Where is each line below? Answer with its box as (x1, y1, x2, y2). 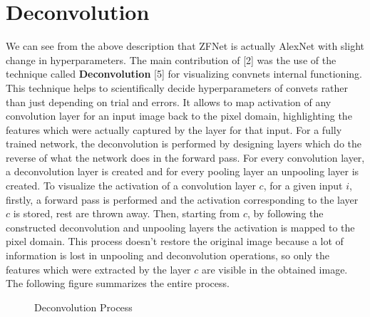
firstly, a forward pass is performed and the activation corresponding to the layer (6, 192, 359, 207)
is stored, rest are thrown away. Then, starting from (13, 206, 240, 221)
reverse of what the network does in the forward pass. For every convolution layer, (6, 150, 365, 165)
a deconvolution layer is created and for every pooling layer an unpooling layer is (6, 164, 359, 179)
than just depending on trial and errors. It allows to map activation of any (6, 94, 332, 109)
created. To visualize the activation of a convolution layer (6, 178, 256, 193)
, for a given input (263, 178, 343, 193)
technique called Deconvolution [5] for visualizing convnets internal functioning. (6, 66, 362, 81)
